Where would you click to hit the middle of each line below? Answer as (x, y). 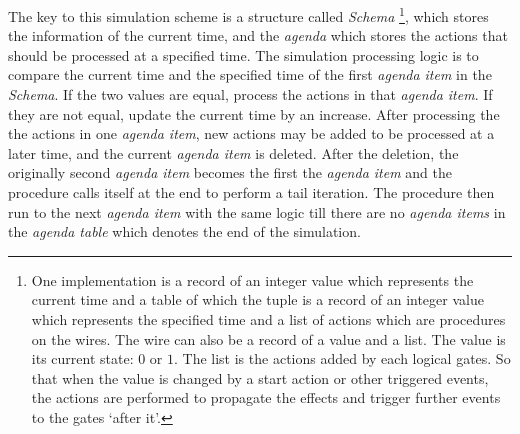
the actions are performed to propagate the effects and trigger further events (266, 397)
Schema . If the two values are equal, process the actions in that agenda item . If (250, 94)
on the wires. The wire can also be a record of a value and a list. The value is (268, 338)
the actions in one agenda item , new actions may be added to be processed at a (251, 133)
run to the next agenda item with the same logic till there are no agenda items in (257, 211)
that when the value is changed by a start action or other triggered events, (260, 377)
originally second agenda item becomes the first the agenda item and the (230, 172)
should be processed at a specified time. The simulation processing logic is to (243, 54)
